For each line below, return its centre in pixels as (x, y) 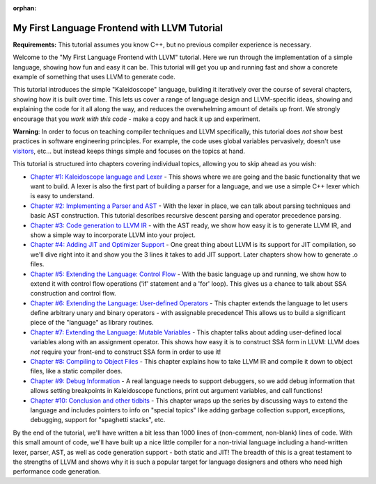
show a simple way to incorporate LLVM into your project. (113, 235)
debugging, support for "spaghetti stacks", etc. (98, 420)
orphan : (25, 8)
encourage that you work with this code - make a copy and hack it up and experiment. (136, 119)
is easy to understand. (62, 196)
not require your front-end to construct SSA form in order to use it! (126, 352)
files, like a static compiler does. (77, 371)
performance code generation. (57, 471)
